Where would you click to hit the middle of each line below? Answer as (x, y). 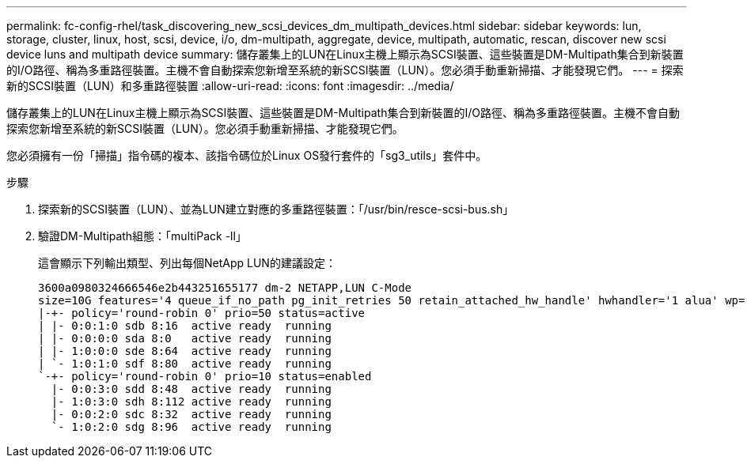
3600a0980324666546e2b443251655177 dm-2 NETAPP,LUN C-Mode (225, 288)
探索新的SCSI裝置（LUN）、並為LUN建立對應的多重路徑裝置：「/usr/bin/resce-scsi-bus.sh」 (276, 209)
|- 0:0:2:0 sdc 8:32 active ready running (191, 414)
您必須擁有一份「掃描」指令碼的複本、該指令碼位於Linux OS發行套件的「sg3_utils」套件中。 (247, 155)
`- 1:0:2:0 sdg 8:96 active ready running (191, 427)
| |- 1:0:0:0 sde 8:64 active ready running (185, 351)
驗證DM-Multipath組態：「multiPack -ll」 (142, 236)
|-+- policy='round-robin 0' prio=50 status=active (202, 313)
